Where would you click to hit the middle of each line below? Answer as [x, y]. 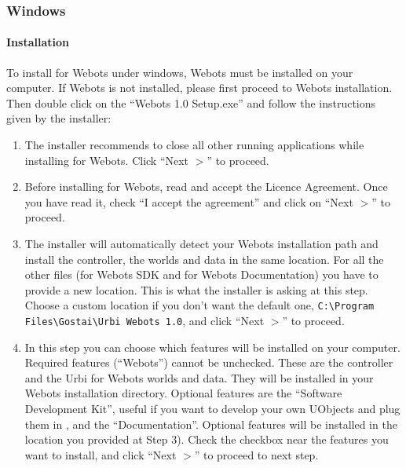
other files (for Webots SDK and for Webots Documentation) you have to [201, 274]
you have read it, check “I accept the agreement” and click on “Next [189, 201]
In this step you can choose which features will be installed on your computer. [212, 347]
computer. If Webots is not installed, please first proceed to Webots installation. [199, 88]
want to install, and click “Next [101, 454]
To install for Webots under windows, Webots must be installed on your [180, 72]
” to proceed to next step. [256, 454]
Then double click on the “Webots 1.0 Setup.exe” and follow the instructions [191, 102]
